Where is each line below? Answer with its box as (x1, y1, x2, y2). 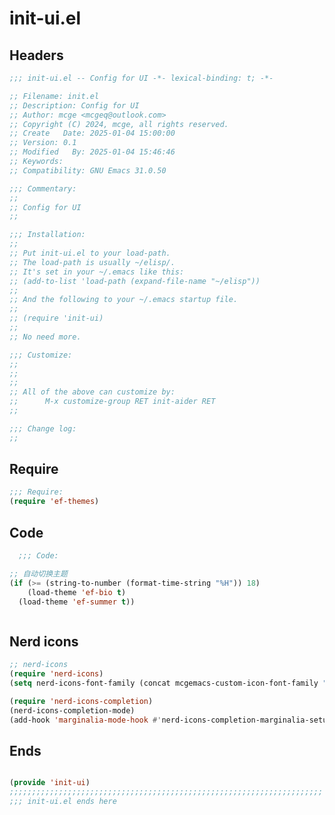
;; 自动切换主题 (9, 568, 68, 579)
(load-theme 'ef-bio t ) (27, 587, 127, 597)
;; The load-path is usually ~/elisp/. (9, 257, 176, 267)
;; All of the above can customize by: (9, 387, 176, 397)
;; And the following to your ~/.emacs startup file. (9, 295, 239, 305)
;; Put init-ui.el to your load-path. (9, 248, 171, 258)
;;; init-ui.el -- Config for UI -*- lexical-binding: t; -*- (9, 73, 274, 83)
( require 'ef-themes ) (9, 497, 100, 507)
